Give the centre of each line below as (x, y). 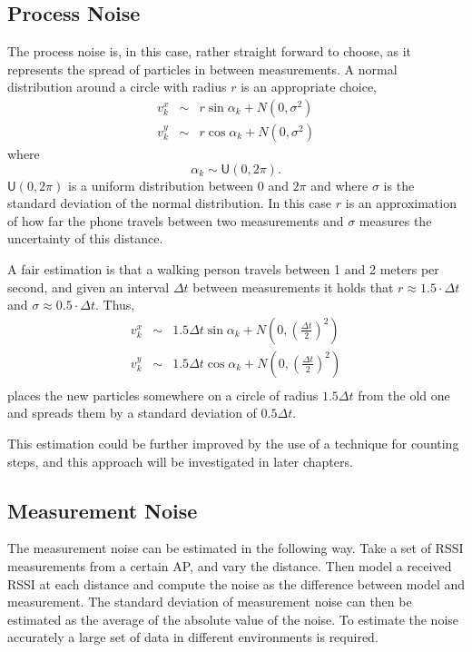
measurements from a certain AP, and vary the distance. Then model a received (230, 566)
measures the (395, 220)
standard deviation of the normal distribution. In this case (170, 203)
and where (339, 185)
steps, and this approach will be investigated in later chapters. (180, 461)
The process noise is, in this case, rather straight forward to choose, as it (209, 51)
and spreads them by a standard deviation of (132, 413)
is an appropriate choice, (309, 87)
